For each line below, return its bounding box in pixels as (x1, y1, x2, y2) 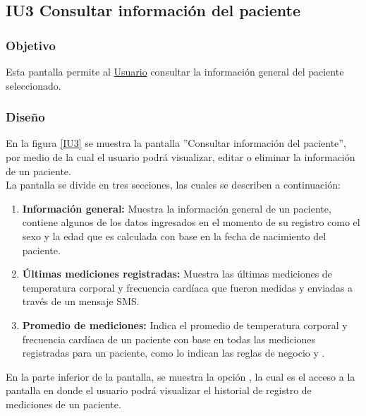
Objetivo (6, 36, 56, 54)
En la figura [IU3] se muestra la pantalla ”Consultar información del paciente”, (6, 136, 346, 150)
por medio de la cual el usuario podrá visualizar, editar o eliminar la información (6, 150, 355, 164)
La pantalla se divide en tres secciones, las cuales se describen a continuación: (6, 177, 341, 192)
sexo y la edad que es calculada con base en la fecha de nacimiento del (22, 228, 327, 243)
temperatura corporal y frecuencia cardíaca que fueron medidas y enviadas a (22, 280, 353, 295)
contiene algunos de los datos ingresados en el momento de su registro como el (22, 215, 360, 230)
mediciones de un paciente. (6, 396, 121, 411)
